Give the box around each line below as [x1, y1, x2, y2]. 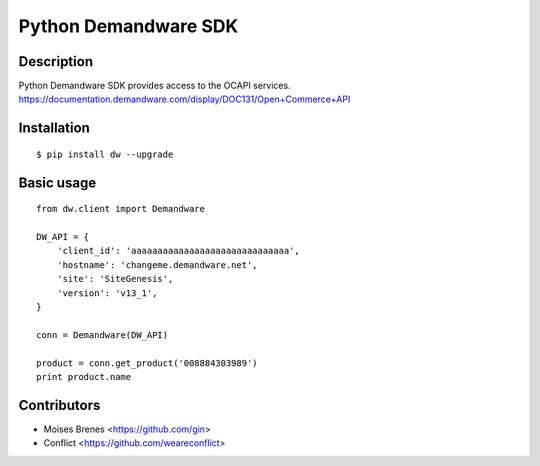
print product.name [36, 371, 132, 382]
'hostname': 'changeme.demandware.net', [56, 259, 259, 270]
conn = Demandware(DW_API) [36, 329, 169, 340]
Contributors [18, 396, 101, 414]
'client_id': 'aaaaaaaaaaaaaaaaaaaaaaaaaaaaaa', [56, 245, 300, 257]
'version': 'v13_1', [56, 287, 158, 299]
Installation [18, 120, 90, 137]
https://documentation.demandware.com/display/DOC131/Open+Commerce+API [18, 93, 351, 105]
